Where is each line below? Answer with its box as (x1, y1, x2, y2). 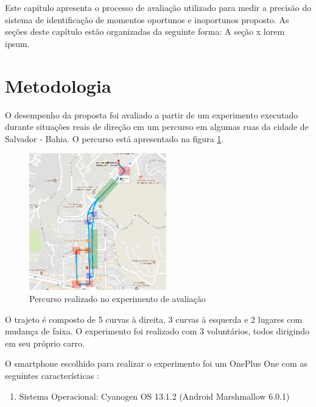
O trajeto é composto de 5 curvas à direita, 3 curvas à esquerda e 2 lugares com (5, 312, 303, 325)
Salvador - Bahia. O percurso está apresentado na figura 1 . (5, 132, 224, 145)
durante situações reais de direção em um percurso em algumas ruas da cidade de (5, 120, 309, 133)
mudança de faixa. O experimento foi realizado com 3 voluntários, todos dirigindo (5, 325, 310, 337)
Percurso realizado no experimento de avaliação (29, 292, 206, 305)
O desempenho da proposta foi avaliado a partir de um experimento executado (5, 108, 298, 121)
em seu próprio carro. (5, 336, 85, 349)
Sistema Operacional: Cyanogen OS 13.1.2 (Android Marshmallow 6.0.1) (19, 389, 290, 402)
